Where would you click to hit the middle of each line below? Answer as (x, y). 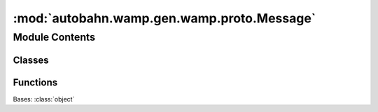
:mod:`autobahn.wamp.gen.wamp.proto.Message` (164, 18)
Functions (35, 82)
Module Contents (54, 37)
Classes (31, 60)
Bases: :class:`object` (44, 99)
